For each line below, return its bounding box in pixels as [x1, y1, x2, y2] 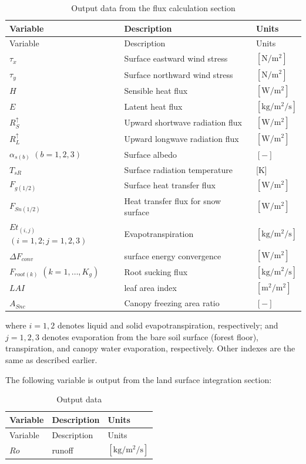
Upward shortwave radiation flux [124, 116, 242, 128]
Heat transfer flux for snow [124, 194, 221, 206]
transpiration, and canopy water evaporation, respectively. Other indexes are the [5, 342, 295, 354]
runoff [52, 443, 73, 456]
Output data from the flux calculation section [71, 2, 236, 13]
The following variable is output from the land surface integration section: [5, 373, 272, 385]
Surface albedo [124, 148, 177, 160]
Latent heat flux [124, 100, 183, 113]
